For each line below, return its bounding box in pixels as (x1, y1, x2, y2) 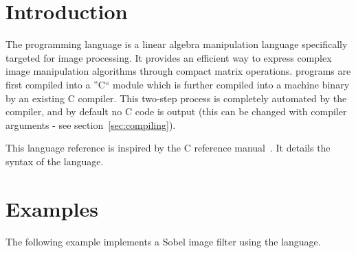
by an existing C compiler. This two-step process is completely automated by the (5, 91, 347, 105)
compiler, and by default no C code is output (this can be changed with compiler (5, 104, 347, 119)
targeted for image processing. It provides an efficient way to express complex (5, 50, 332, 64)
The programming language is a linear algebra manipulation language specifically (5, 37, 348, 51)
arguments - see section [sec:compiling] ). (5, 117, 176, 132)
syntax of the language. (5, 154, 104, 168)
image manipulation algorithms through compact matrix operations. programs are (5, 64, 351, 78)
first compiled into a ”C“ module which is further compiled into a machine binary (5, 77, 350, 91)
